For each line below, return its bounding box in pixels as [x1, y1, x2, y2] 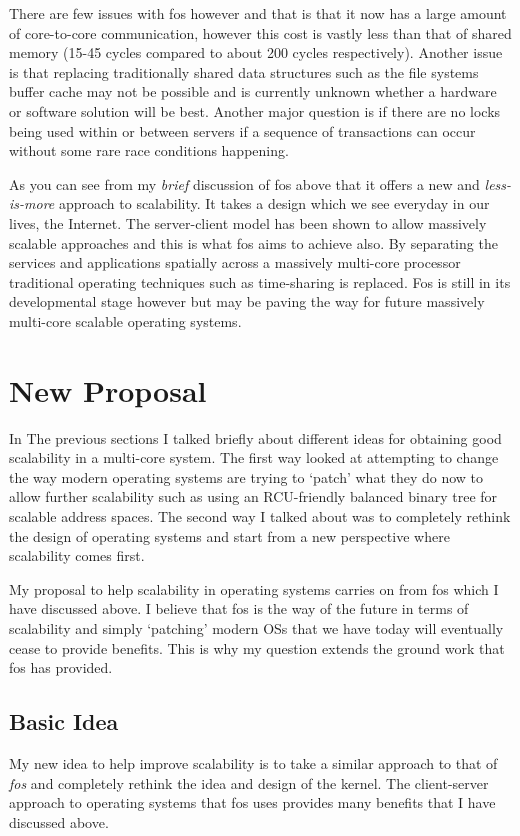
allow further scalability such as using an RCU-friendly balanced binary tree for [9, 486, 498, 507]
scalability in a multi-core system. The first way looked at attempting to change [9, 447, 499, 468]
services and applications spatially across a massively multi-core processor [9, 252, 461, 273]
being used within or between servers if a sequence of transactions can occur [9, 120, 476, 141]
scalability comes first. [9, 545, 145, 566]
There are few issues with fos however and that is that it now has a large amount [9, 3, 507, 23]
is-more [9, 193, 55, 214]
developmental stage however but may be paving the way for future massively [9, 291, 485, 312]
